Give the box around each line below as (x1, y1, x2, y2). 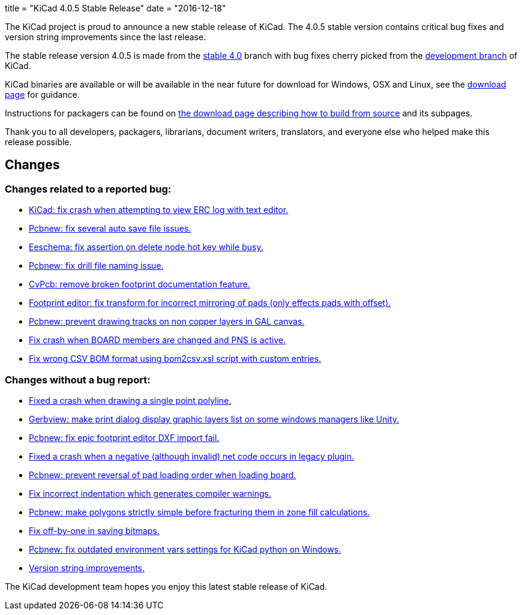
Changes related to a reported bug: (5, 182, 172, 195)
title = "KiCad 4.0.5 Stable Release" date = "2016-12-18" (5, 3, 226, 13)
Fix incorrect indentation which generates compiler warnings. (29, 488, 271, 499)
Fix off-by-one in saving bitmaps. (29, 525, 160, 536)
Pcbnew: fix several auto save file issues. (29, 223, 191, 234)
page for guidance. (5, 89, 80, 100)
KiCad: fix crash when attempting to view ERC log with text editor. (29, 205, 289, 215)
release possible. (5, 137, 72, 147)
